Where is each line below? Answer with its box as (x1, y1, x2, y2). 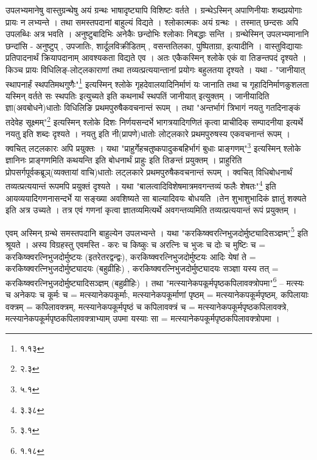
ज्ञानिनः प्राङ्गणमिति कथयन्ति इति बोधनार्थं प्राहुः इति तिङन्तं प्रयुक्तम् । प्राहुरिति (5, 154, 242, 166)
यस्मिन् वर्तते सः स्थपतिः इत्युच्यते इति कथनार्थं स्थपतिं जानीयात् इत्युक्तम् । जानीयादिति (5, 89, 270, 102)
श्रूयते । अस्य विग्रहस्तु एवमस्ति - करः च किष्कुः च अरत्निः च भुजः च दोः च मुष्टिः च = (5, 238, 266, 250)
